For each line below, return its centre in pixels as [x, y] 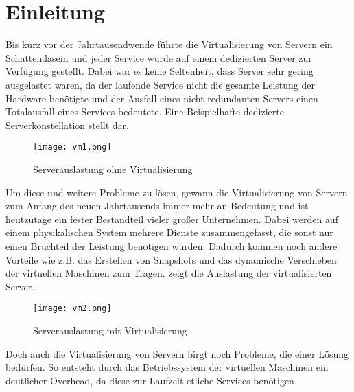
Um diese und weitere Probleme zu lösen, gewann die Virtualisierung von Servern [177, 192]
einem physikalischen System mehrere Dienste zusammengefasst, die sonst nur [169, 232]
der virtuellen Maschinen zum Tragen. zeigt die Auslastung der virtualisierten [169, 273]
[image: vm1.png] [72, 147]
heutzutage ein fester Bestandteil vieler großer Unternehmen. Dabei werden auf [172, 219]
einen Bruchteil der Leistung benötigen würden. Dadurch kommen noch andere [172, 245]
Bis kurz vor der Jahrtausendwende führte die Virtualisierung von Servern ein [169, 44]
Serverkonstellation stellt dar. [67, 125]
